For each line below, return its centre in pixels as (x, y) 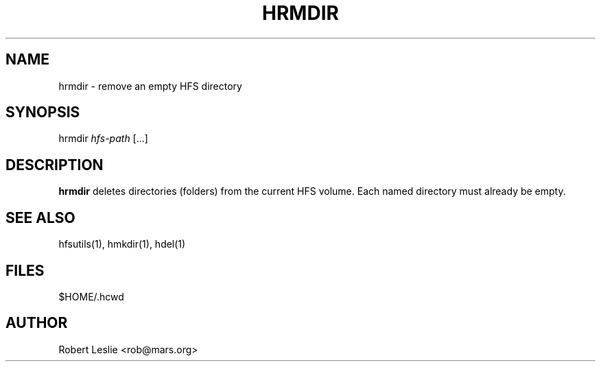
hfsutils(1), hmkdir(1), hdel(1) (122, 244)
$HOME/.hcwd (91, 296)
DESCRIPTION (55, 165)
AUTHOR (37, 323)
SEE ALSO (40, 217)
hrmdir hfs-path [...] (103, 139)
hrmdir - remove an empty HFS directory (150, 86)
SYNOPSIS (43, 113)
